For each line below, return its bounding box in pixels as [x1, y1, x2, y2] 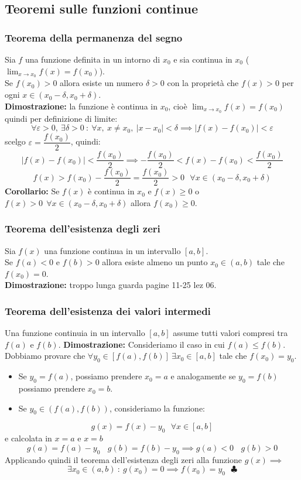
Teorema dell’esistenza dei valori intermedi [5, 303, 211, 318]
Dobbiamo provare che [5, 349, 85, 362]
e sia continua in [173, 53, 232, 65]
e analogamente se [170, 370, 236, 382]
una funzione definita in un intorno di [25, 53, 160, 65]
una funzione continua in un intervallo [44, 244, 181, 256]
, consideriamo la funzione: [109, 402, 206, 414]
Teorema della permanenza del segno [5, 30, 183, 44]
